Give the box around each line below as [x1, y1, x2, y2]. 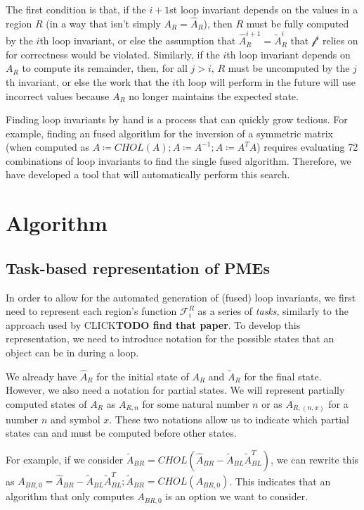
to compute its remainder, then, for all [22, 61, 188, 75]
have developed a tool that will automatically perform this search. [6, 167, 290, 182]
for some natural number [142, 397, 249, 411]
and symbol [51, 411, 100, 426]
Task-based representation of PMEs [6, 256, 270, 278]
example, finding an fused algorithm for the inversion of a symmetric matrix [6, 125, 333, 140]
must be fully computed [246, 15, 349, 30]
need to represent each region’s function [6, 304, 177, 318]
